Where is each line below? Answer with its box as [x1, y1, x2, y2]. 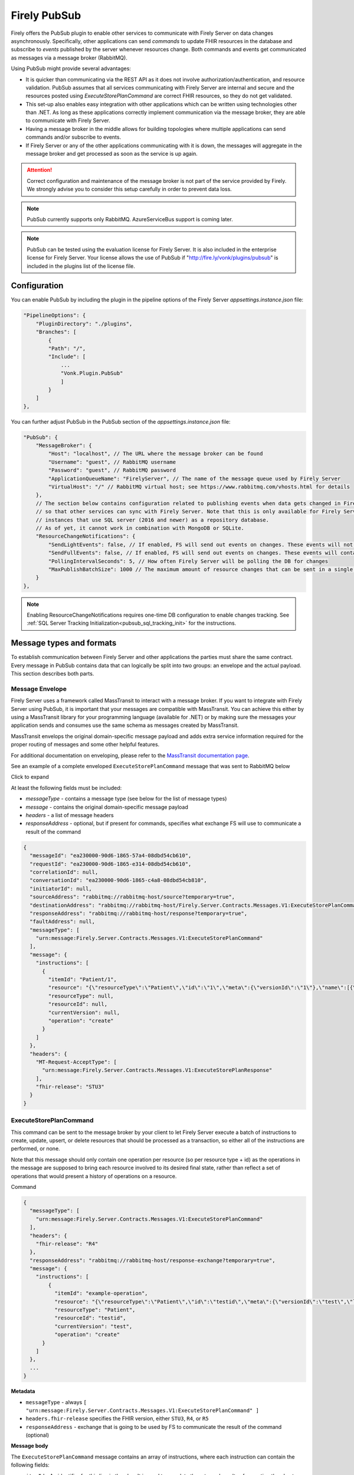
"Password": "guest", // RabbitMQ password [48, 467, 176, 474]
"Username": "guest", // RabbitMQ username [48, 458, 176, 466]
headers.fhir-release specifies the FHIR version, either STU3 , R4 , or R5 [25, 1415, 209, 1422]
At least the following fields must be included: [11, 784, 122, 791]
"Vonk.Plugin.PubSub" [60, 370, 123, 377]
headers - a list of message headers [25, 812, 114, 818]
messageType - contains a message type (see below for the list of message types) [25, 795, 227, 802]
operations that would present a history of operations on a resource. [11, 1172, 177, 1179]
